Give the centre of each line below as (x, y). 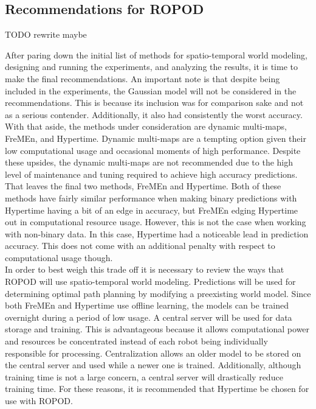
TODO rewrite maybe (46, 34)
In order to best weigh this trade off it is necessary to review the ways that (145, 269)
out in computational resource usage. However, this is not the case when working (156, 222)
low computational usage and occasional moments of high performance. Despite (153, 150)
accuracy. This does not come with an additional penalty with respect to (140, 246)
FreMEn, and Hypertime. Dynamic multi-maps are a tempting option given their (156, 138)
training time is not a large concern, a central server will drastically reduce (144, 376)
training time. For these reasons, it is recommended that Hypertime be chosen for (157, 389)
